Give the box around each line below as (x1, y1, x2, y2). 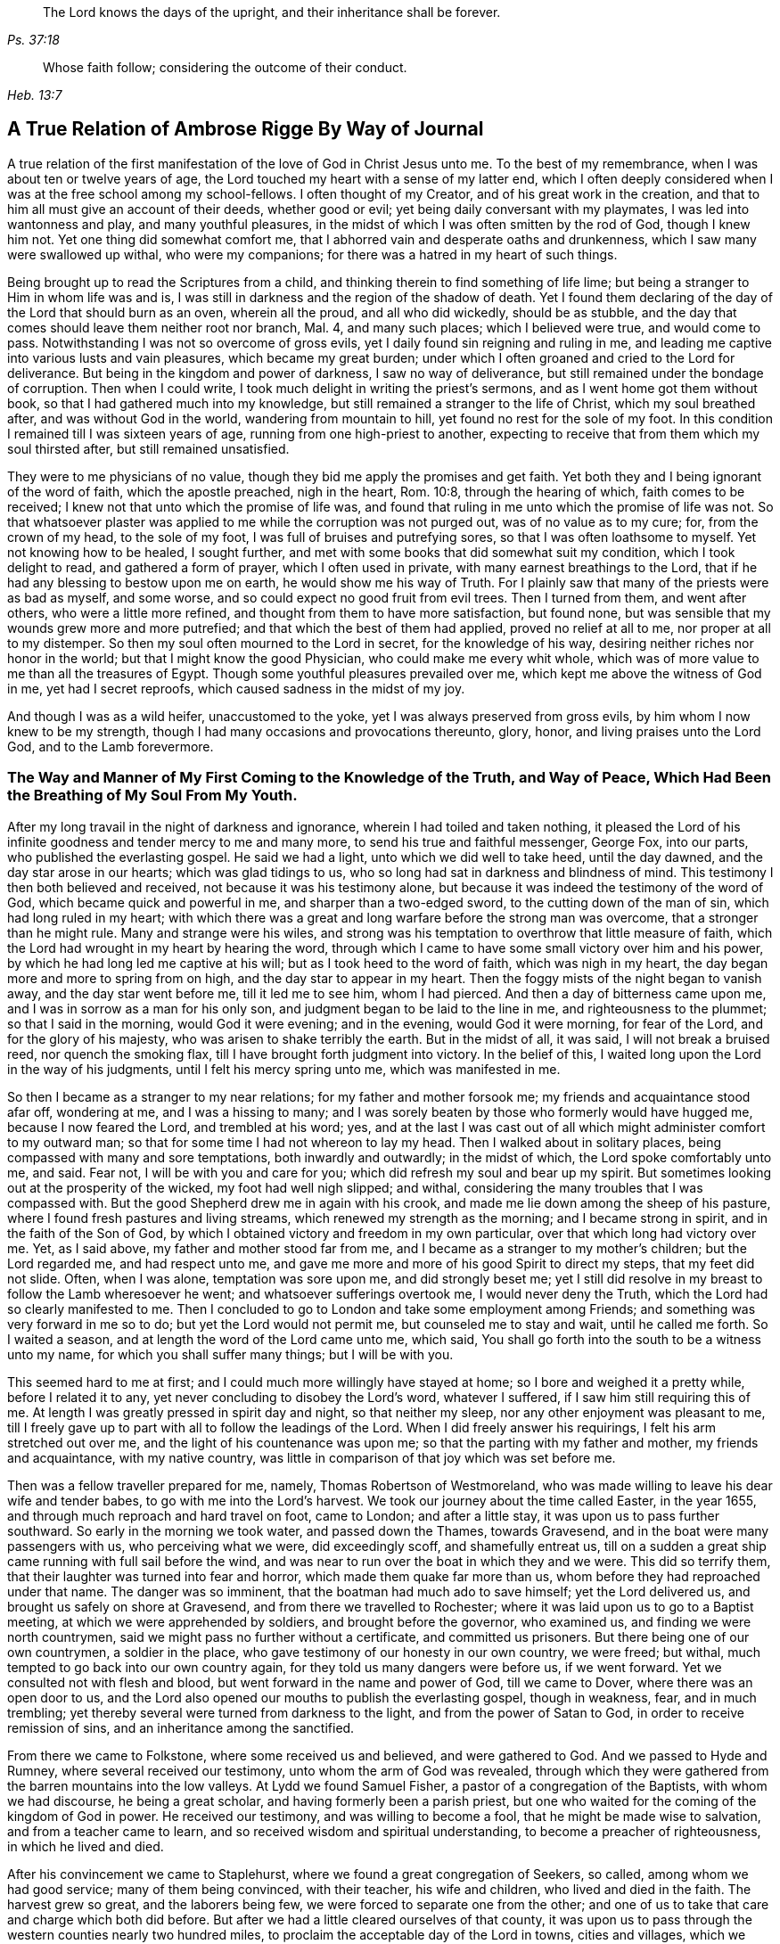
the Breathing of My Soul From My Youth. (7, 786, 298, 805)
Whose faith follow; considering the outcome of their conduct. (43, 60, 407, 75)
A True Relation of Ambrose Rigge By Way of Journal (7, 118, 484, 141)
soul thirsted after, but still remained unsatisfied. (7, 440, 290, 456)
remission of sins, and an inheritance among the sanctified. (7, 1719, 355, 1735)
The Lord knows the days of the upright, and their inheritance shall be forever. (43, 4, 501, 20)
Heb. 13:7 (7, 87, 62, 103)
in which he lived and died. (7, 1838, 164, 1854)
